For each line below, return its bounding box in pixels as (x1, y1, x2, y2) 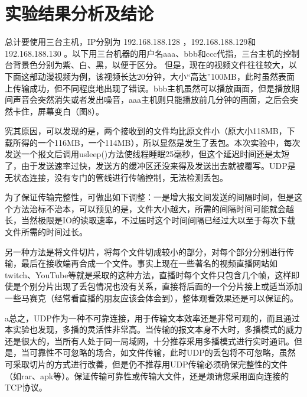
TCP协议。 (5, 381, 47, 393)
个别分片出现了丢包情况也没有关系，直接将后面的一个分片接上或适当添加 (21, 280, 302, 292)
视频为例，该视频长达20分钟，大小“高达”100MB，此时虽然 (54, 70, 278, 82)
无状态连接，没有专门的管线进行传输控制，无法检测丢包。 (5, 171, 228, 183)
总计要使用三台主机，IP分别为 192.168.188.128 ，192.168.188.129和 (5, 35, 256, 48)
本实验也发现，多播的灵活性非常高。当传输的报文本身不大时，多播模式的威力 (5, 323, 302, 336)
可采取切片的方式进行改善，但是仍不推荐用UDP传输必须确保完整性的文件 (5, 357, 288, 370)
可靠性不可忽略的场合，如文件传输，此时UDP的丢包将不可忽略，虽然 (29, 346, 296, 359)
